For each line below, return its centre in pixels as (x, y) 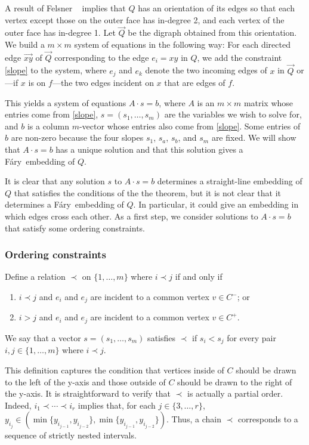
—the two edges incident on (103, 83)
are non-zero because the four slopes (77, 137)
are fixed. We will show (254, 137)
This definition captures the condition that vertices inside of (115, 370)
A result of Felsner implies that (65, 8)
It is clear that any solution (55, 181)
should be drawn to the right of (235, 381)
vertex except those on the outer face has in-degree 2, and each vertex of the (145, 19)
